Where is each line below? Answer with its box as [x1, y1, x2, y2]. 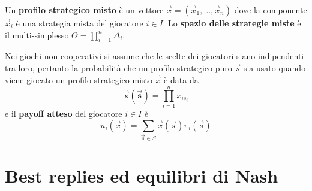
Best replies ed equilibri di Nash [5, 163, 278, 187]
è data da [164, 73, 199, 86]
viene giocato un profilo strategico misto [5, 73, 153, 86]
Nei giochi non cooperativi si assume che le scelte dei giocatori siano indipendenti [5, 50, 304, 62]
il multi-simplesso [5, 28, 69, 41]
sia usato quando [243, 61, 306, 74]
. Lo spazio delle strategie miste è [163, 17, 301, 29]
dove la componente [234, 4, 307, 16]
